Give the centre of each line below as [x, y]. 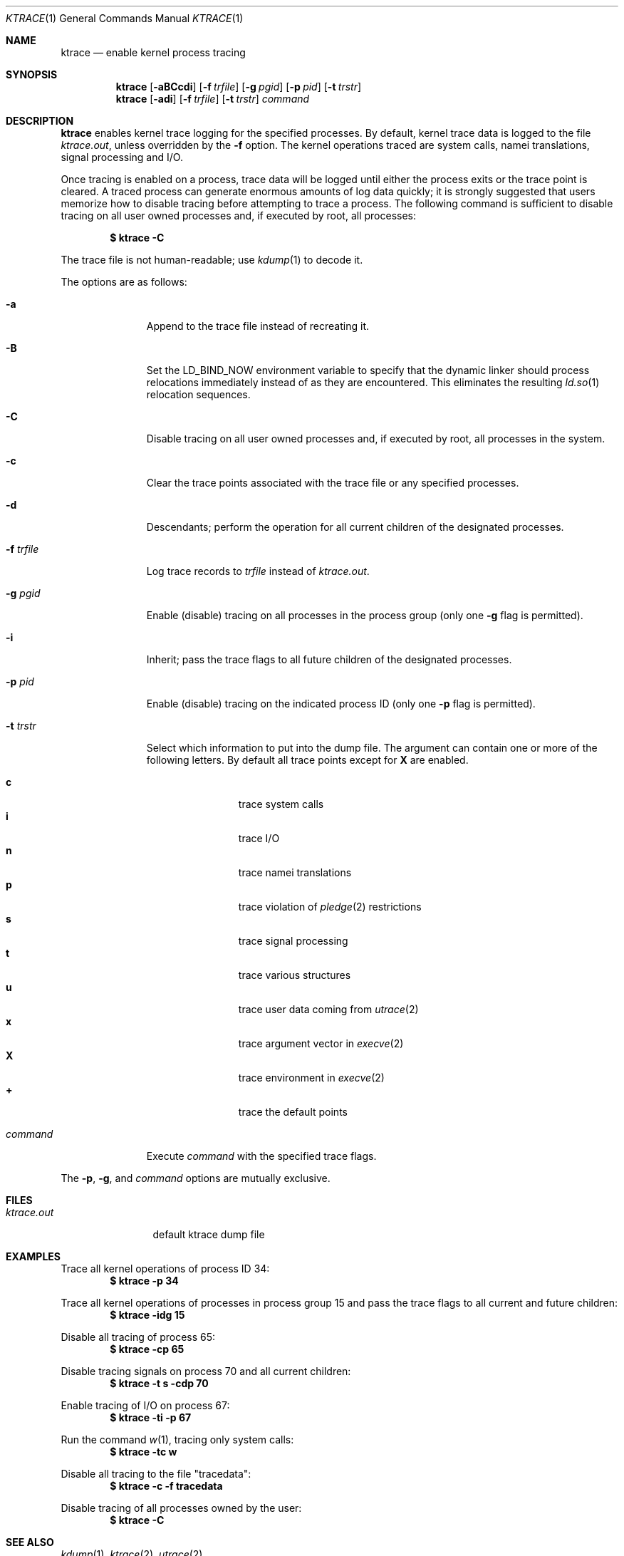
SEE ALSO [30, 1542]
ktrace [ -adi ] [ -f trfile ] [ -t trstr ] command [213, 99]
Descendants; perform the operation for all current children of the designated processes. [355, 527]
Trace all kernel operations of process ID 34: [165, 1269]
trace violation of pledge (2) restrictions [330, 907]
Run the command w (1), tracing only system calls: [177, 1440]
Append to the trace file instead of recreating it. [258, 326]
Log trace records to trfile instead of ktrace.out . [258, 571]
